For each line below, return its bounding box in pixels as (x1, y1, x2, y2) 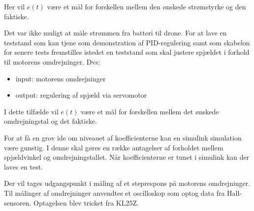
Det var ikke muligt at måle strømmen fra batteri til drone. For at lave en (4, 28, 227, 38)
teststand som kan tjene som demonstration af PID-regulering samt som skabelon (4, 37, 250, 47)
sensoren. (4, 197, 32, 208)
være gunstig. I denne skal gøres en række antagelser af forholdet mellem (4, 142, 223, 152)
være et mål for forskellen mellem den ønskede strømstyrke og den (47, 1, 246, 11)
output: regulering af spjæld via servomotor (15, 90, 147, 100)
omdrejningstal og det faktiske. (4, 116, 97, 126)
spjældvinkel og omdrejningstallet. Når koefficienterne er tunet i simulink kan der (4, 152, 250, 162)
